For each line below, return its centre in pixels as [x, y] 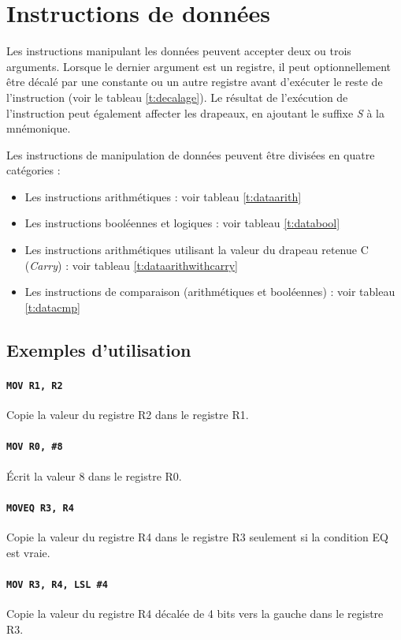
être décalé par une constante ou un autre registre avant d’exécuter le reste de [195, 82]
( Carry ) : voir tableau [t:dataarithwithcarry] [131, 265]
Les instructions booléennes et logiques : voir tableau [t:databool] [182, 223]
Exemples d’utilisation [99, 349]
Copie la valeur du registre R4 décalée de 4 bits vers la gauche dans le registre [195, 614]
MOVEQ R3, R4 [40, 508]
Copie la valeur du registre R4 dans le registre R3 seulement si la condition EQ [197, 536]
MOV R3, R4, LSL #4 [57, 584]
